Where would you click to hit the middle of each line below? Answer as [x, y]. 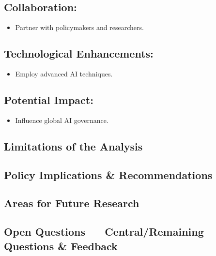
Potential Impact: [49, 99]
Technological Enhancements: [79, 53]
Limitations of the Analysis [73, 146]
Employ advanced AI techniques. [64, 74]
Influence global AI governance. [62, 120]
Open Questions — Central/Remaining [104, 232]
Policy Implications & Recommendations [108, 174]
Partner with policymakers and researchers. [79, 27]
